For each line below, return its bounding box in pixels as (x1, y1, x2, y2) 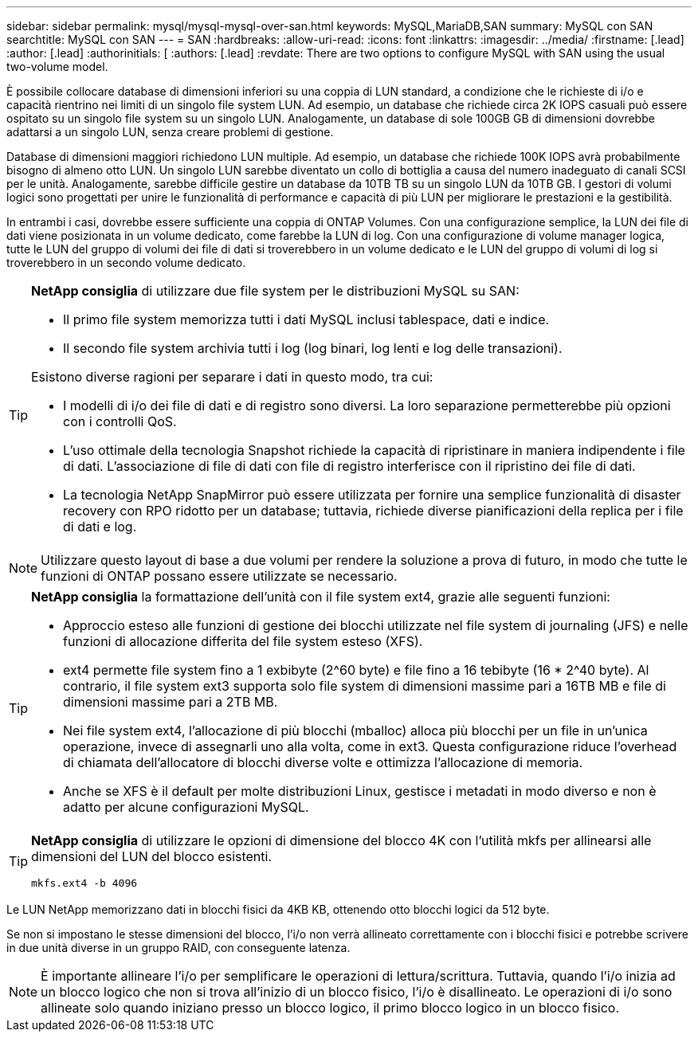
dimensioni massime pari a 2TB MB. (63, 694, 278, 710)
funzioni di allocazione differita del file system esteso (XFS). (63, 633, 423, 649)
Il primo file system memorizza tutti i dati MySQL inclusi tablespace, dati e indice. (63, 311, 550, 327)
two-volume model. (6, 60, 108, 73)
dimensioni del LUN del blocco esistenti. (31, 848, 273, 864)
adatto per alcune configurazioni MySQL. (63, 799, 309, 815)
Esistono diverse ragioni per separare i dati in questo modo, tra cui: (31, 369, 433, 385)
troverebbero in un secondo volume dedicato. (6, 256, 246, 269)
